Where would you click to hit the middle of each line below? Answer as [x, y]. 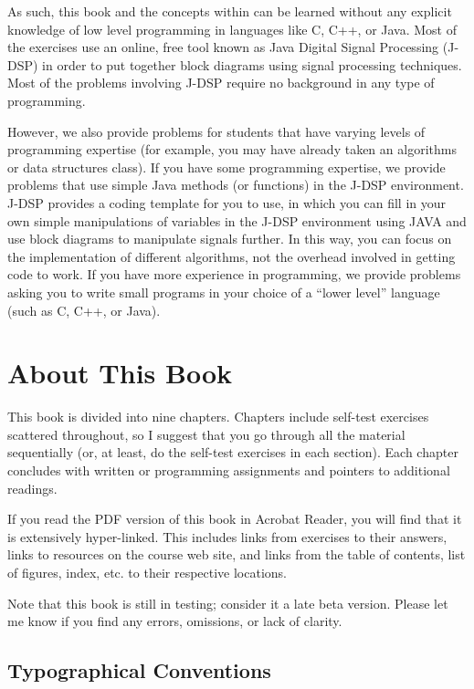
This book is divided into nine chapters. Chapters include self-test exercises [218, 417]
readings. [32, 488]
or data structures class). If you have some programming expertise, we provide [226, 167]
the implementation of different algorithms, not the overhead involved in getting [232, 256]
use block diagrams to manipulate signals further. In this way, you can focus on [230, 239]
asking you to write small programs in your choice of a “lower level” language [224, 292]
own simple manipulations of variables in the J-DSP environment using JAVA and [237, 220]
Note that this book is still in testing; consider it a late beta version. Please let [228, 603]
